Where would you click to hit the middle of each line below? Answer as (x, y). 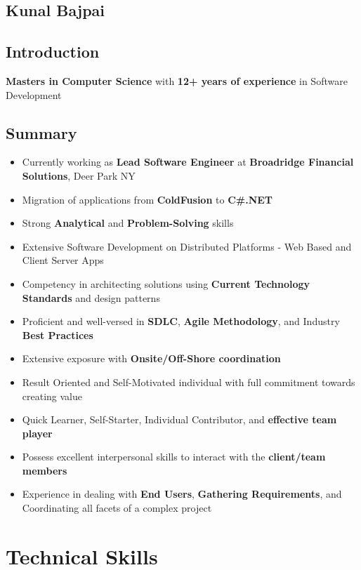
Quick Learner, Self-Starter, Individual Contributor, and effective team (179, 419)
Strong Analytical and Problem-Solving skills (128, 223)
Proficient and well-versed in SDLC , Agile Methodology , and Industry (181, 321)
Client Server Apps (63, 260)
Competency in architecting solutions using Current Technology (166, 283)
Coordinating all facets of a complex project (117, 508)
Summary (41, 132)
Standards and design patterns (91, 297)
